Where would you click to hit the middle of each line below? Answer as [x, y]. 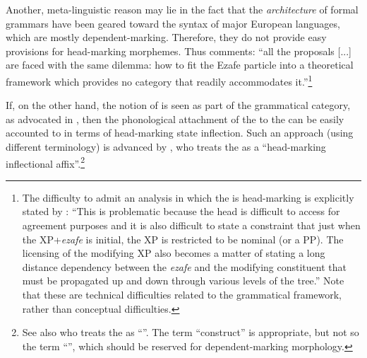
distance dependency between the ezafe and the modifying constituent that [184, 266]
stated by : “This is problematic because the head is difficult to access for [181, 211]
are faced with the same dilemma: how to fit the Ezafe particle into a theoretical [180, 65]
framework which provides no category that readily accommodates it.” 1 [159, 80]
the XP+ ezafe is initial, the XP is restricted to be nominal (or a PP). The [183, 239]
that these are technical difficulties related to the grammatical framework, [182, 294]
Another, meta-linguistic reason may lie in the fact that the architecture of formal [182, 9]
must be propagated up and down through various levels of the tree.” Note [183, 281]
